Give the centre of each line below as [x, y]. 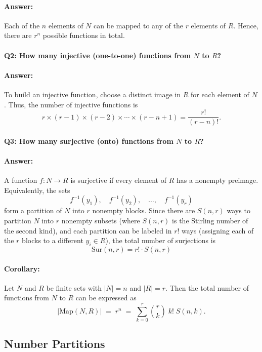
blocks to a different [53, 240]
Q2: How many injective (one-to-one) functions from [98, 55]
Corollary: [22, 268]
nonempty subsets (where [101, 220]
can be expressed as [106, 298]
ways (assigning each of [218, 230]
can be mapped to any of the [138, 25]
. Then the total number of [207, 287]
